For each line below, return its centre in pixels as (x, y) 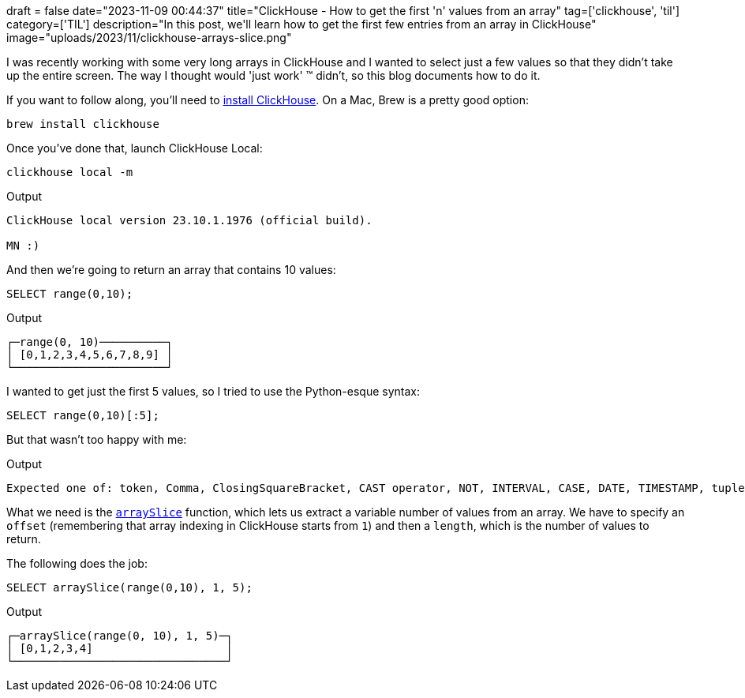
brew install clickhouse (83, 124)
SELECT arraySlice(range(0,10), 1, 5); (129, 587)
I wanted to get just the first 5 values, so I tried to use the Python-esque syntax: (213, 391)
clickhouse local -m (70, 172)
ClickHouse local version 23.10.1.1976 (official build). (189, 220)
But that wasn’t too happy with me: (97, 439)
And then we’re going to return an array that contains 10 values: (171, 270)
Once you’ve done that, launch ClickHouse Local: (135, 148)
